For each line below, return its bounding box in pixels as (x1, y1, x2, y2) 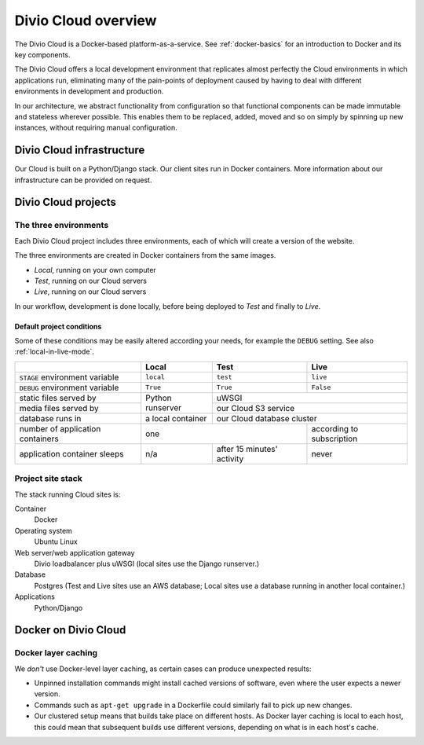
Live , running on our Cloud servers (34, 287, 147, 296)
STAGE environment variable (19, 372, 119, 383)
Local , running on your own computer (34, 265, 156, 274)
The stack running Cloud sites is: (14, 490, 121, 499)
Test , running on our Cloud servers (34, 276, 147, 285)
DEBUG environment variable (19, 382, 119, 393)
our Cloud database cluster (216, 413, 317, 424)
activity (216, 453, 244, 464)
